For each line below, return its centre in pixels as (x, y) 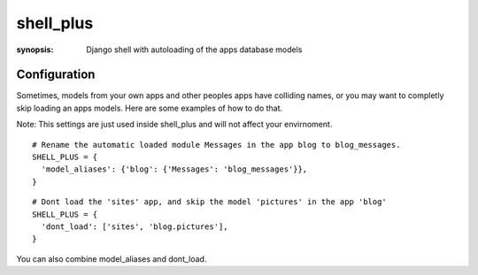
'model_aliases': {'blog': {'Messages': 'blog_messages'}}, (174, 169)
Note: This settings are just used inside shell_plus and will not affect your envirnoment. (174, 125)
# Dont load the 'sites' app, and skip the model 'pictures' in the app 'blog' (209, 202)
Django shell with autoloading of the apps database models (194, 50)
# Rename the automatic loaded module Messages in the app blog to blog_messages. (216, 145)
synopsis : (35, 50)
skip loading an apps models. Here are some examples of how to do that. (150, 108)
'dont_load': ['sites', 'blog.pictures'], (135, 226)
